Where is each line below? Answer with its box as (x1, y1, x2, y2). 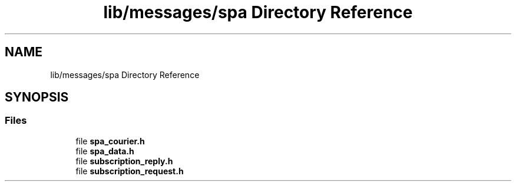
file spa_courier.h (75, 136, 145, 146)
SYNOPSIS (5, 90, 69, 105)
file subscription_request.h (75, 165, 184, 176)
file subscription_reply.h (75, 155, 173, 166)
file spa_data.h (75, 146, 134, 156)
